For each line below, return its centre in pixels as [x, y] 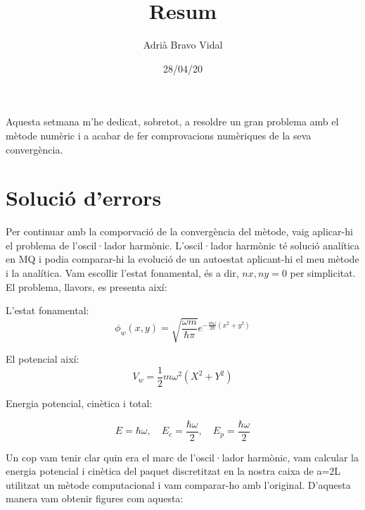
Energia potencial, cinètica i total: [79, 403]
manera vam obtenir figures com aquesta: [95, 498]
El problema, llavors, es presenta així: [87, 286]
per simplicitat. [323, 273]
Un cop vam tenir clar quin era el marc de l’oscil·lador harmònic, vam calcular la [182, 457]
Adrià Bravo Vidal [183, 45]
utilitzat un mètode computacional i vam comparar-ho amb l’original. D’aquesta [178, 484]
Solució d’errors [84, 198]
